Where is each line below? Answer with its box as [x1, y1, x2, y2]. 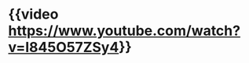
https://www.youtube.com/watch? [8, 22, 241, 40]
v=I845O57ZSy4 [8, 39, 119, 56]
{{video [8, 5, 59, 23]
